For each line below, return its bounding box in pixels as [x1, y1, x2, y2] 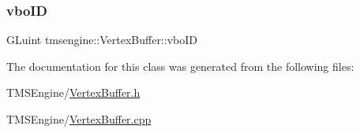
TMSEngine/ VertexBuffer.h [6, 84, 141, 101]
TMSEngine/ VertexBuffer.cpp [6, 111, 152, 127]
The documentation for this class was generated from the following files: [6, 57, 354, 74]
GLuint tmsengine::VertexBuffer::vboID [6, 31, 197, 48]
